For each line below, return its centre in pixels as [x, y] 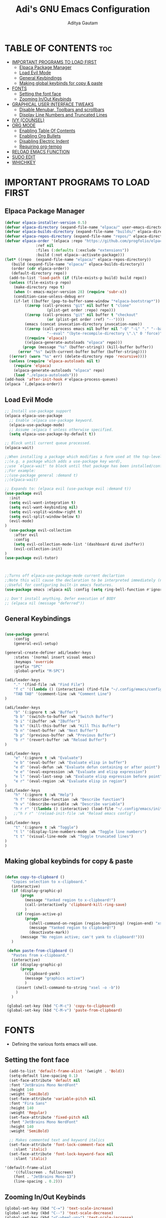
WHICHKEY [24, 162]
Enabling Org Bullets [40, 136]
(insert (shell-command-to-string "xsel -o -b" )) [68, 988]
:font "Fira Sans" [28, 1104]
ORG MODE [24, 125]
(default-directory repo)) [39, 273]
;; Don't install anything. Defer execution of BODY [60, 599]
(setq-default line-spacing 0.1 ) [44, 1076]
